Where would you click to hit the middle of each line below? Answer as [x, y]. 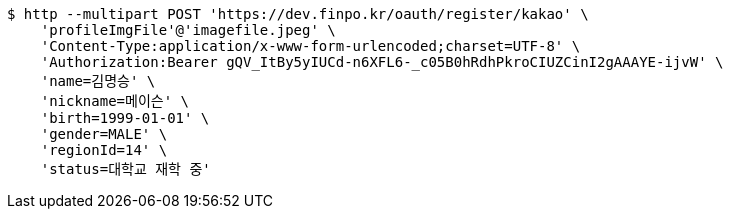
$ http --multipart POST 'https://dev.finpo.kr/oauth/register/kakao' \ [298, 14]
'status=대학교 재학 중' [125, 169]
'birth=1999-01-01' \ [125, 118]
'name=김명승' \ [98, 81]
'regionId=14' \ [104, 150]
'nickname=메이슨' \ [114, 101]
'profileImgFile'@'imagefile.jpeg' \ [188, 30]
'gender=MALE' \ [104, 134]
